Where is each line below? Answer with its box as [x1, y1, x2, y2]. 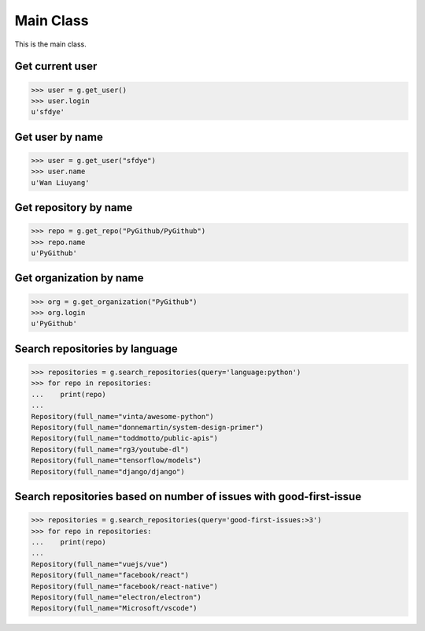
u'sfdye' [31, 107, 65, 117]
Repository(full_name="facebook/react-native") [31, 581, 218, 591]
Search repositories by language [14, 342, 178, 355]
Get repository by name [14, 201, 133, 214]
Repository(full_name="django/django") [31, 467, 185, 476]
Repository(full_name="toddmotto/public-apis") [31, 434, 218, 443]
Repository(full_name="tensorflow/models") [31, 456, 202, 465]
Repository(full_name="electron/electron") [31, 592, 202, 602]
